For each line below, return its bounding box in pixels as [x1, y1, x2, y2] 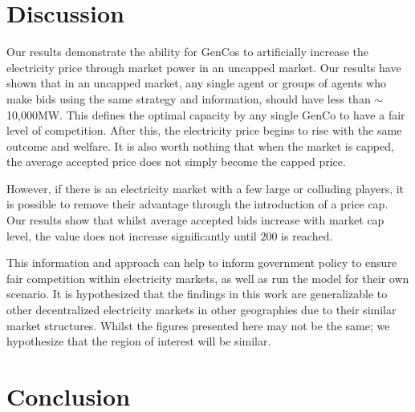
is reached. [281, 227, 333, 244]
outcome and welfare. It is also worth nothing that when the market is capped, [6, 137, 394, 154]
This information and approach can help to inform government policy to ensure [6, 254, 397, 271]
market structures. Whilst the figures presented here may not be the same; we [6, 317, 390, 333]
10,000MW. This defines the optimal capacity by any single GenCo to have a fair [6, 106, 405, 123]
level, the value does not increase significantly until [6, 227, 257, 244]
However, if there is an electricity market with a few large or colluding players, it [6, 180, 405, 196]
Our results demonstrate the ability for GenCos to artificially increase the [6, 43, 369, 60]
